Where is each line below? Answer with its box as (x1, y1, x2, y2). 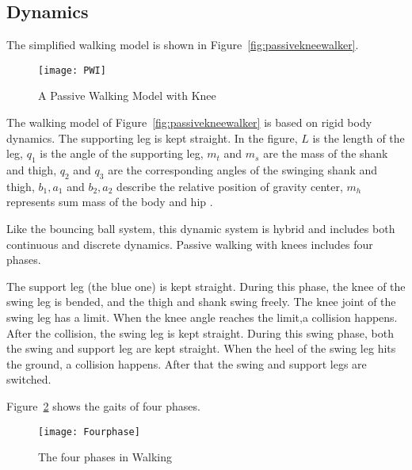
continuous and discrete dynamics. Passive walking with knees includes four (6, 235, 373, 252)
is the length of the (312, 129, 405, 146)
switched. (6, 371, 51, 388)
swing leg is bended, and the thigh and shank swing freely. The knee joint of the (6, 293, 396, 310)
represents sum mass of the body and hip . (6, 193, 213, 210)
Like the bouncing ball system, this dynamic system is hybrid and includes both (6, 220, 395, 237)
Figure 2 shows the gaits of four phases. (6, 397, 200, 414)
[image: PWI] (38, 64, 106, 76)
